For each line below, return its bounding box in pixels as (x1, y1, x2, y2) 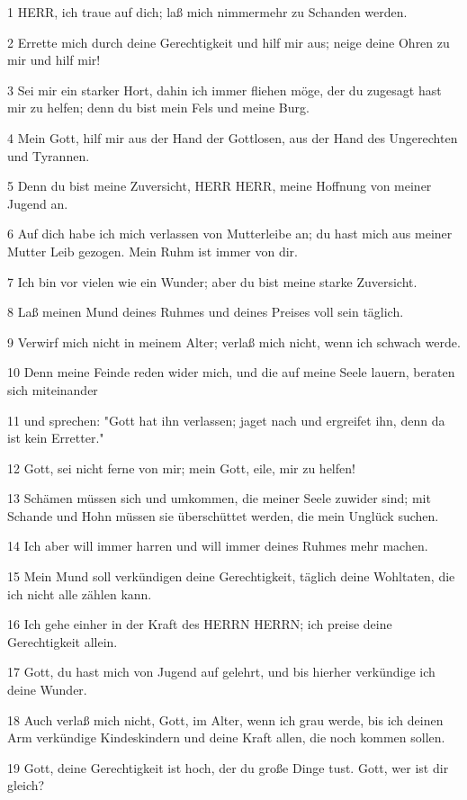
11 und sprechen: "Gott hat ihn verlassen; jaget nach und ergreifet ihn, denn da (7, 410, 445, 429)
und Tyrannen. (7, 146, 90, 165)
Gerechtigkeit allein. (7, 632, 118, 651)
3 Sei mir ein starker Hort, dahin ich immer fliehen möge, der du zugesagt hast (7, 80, 442, 99)
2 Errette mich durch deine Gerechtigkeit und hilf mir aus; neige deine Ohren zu (7, 32, 450, 51)
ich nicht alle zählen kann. (7, 584, 152, 603)
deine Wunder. (7, 680, 87, 699)
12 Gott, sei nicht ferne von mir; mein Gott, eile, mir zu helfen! (7, 458, 355, 477)
